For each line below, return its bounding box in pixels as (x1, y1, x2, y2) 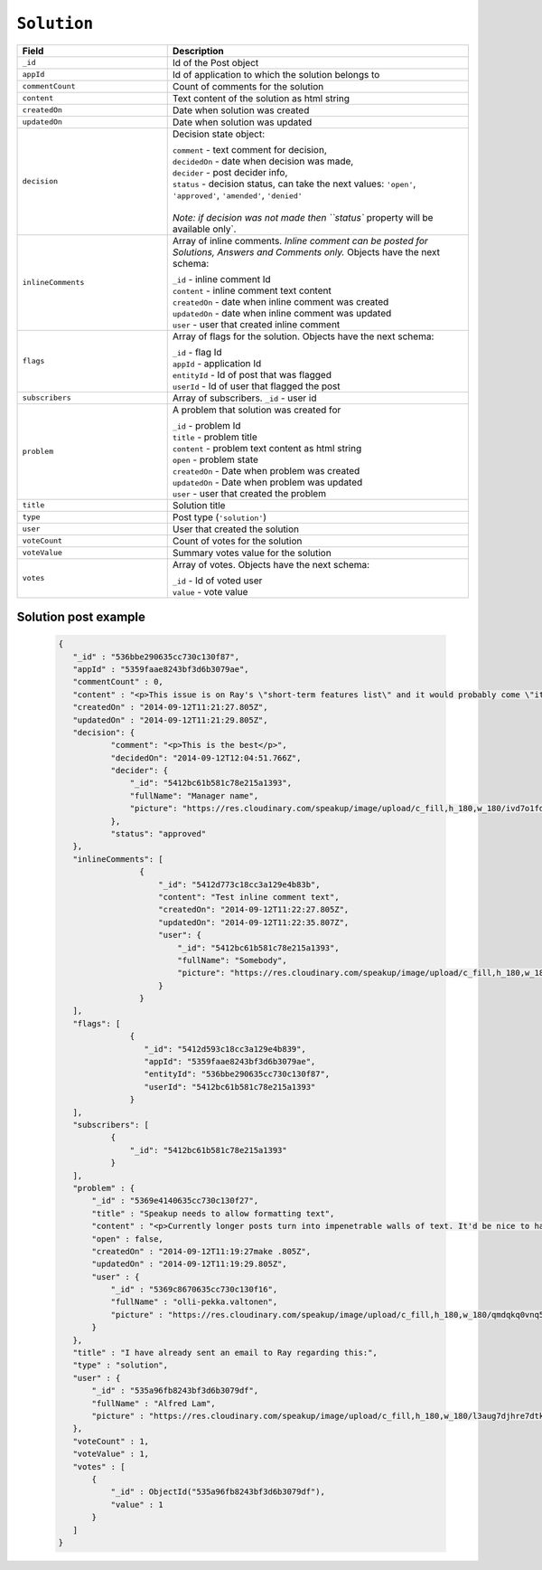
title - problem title (172, 430, 257, 443)
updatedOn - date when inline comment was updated (172, 307, 392, 319)
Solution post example (16, 609, 146, 624)
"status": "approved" (110, 828, 207, 839)
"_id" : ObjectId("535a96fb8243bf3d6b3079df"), (110, 1487, 325, 1497)
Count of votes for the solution (172, 534, 303, 547)
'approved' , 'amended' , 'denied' (172, 188, 303, 201)
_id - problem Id (172, 419, 241, 431)
